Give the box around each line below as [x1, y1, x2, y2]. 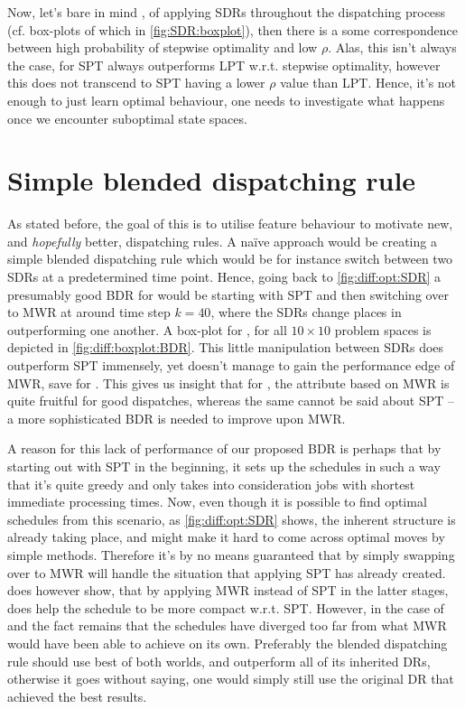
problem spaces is [334, 320, 432, 339]
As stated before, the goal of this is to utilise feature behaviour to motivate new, [7, 214, 453, 233]
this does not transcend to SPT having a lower [7, 73, 265, 92]
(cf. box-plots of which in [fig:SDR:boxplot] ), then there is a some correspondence [7, 20, 459, 39]
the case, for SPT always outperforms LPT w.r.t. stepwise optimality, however [7, 55, 441, 74]
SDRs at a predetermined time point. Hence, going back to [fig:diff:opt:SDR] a [7, 267, 442, 286]
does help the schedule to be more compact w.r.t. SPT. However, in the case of [7, 598, 444, 617]
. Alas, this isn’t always [328, 38, 457, 57]
